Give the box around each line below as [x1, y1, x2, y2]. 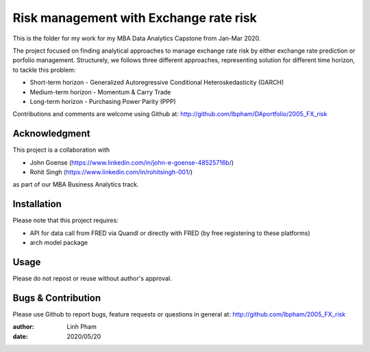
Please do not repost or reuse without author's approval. [12, 274, 173, 282]
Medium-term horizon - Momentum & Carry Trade [29, 87, 171, 96]
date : [12, 332, 28, 340]
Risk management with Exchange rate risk [12, 10, 257, 25]
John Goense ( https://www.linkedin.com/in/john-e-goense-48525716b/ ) [29, 158, 234, 167]
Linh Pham [66, 323, 97, 331]
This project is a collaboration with [12, 146, 110, 154]
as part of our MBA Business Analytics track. [12, 180, 139, 189]
